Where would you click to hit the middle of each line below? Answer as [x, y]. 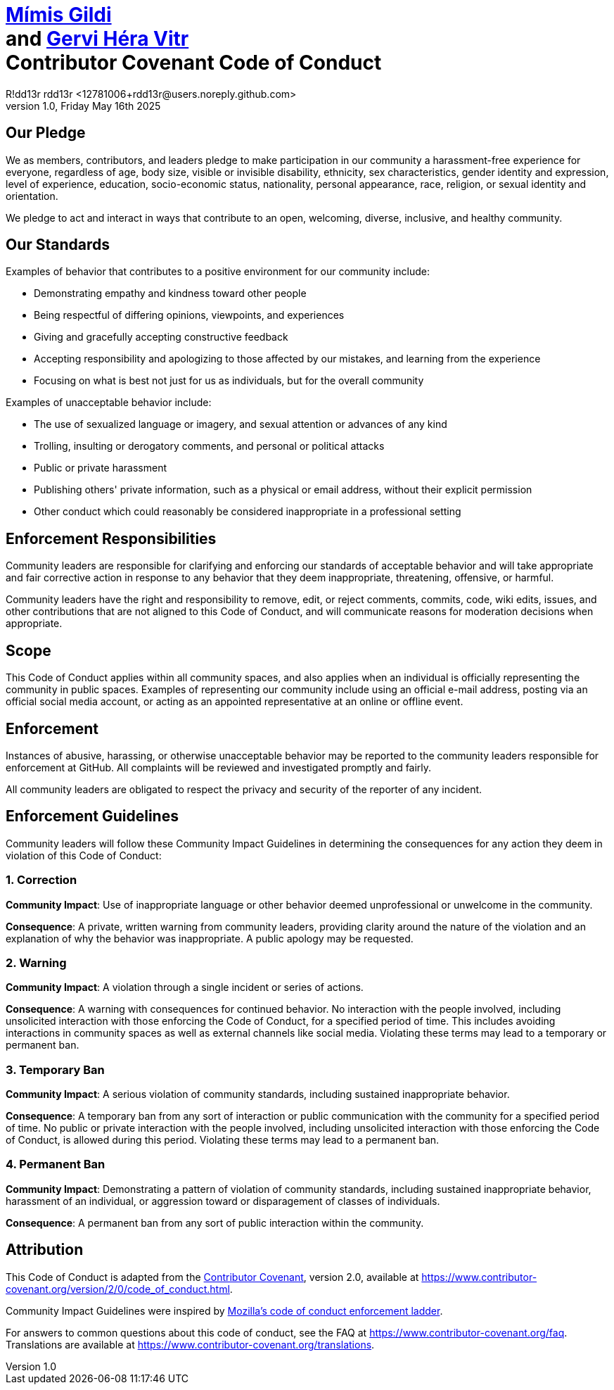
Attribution [45, 1250]
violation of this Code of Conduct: [84, 855]
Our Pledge [46, 133]
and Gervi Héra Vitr [97, 39]
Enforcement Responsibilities [111, 538]
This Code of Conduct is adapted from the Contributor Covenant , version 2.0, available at [212, 1277]
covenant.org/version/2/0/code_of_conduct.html [118, 1289]
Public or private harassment [101, 468]
